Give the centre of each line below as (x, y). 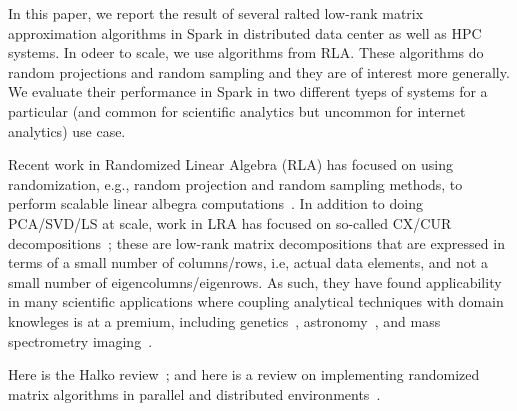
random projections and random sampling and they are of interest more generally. (259, 71)
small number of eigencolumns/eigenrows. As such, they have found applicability (255, 281)
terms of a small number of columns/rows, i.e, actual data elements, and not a (248, 262)
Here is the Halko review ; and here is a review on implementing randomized (244, 374)
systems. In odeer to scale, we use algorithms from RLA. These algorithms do (246, 52)
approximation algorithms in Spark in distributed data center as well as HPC (245, 32)
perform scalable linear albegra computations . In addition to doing (215, 203)
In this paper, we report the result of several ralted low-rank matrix (216, 13)
